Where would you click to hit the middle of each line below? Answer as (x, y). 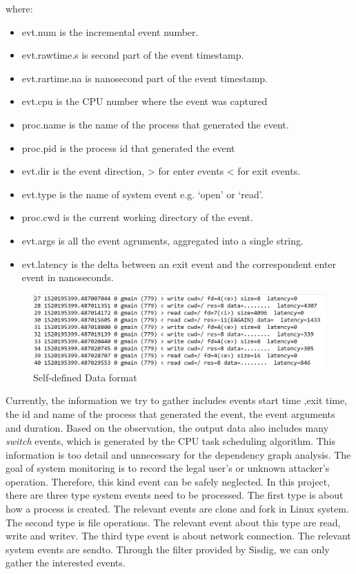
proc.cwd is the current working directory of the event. (137, 217)
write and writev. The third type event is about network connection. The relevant (178, 536)
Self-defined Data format (85, 377)
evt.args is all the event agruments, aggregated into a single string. (162, 240)
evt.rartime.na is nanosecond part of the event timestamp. (145, 78)
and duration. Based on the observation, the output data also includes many (167, 427)
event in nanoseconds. (68, 277)
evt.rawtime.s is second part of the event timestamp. (133, 55)
